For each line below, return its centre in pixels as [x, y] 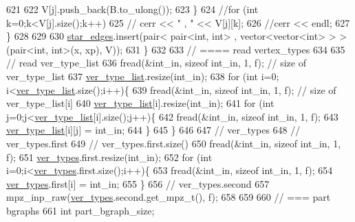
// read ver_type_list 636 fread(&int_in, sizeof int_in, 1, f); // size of [156, 63]
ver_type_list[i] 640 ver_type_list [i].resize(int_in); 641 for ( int [140, 103]
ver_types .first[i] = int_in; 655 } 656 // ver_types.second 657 [138, 183]
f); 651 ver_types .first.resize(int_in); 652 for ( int [109, 157]
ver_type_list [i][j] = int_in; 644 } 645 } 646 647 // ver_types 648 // [153, 130]
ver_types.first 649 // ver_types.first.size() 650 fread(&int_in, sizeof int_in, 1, [174, 143]
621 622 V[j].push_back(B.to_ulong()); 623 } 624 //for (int [132, 9]
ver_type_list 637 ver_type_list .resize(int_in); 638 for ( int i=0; [143, 76]
